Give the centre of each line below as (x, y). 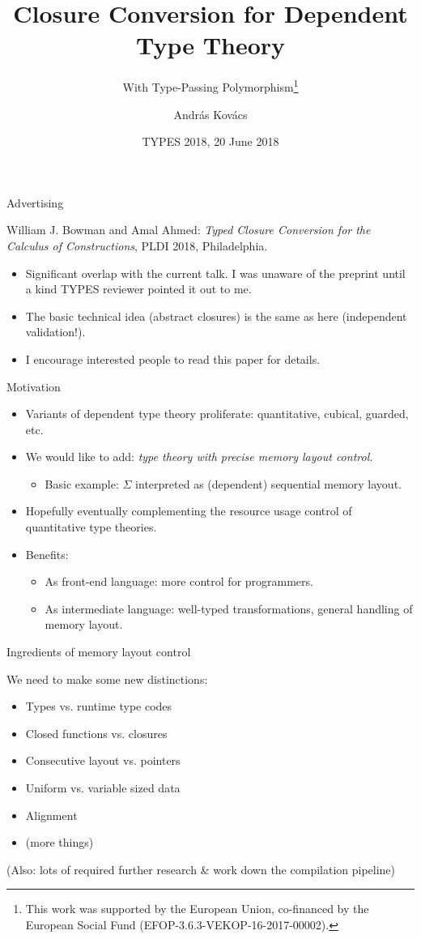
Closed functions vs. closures (96, 733)
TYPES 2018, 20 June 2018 (210, 141)
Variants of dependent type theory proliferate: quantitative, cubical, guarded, (217, 414)
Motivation (34, 386)
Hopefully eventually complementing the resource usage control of (189, 511)
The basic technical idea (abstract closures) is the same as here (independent (216, 316)
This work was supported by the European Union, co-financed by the (197, 909)
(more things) (60, 842)
